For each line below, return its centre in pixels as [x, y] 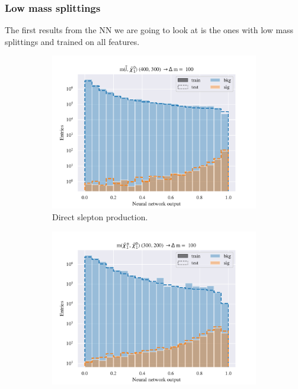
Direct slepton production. [100, 217]
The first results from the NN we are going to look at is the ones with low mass [149, 30]
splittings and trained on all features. [72, 41]
